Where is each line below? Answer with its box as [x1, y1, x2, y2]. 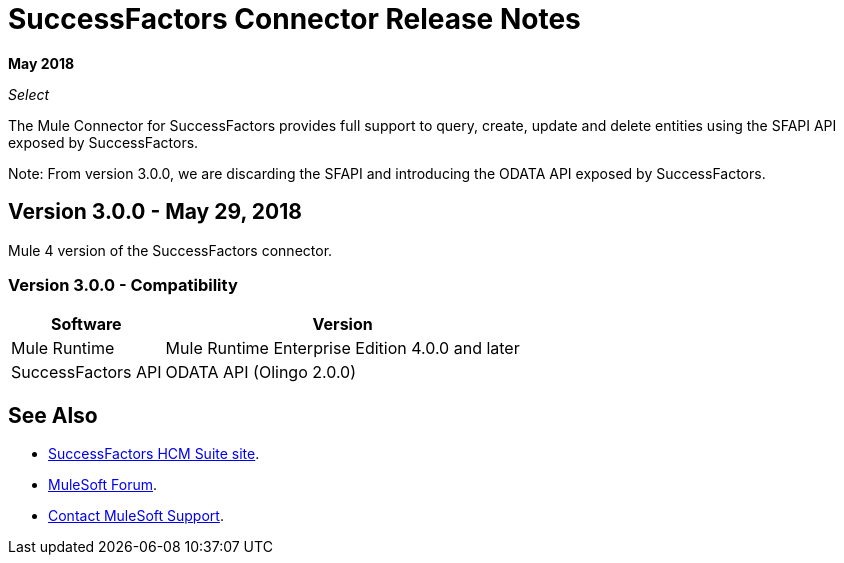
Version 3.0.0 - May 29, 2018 [8, 199, 302, 225]
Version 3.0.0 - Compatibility [8, 274, 238, 295]
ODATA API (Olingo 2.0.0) [165, 362, 357, 383]
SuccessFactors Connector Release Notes [8, 2, 581, 36]
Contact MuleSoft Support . [48, 507, 224, 525]
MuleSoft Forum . [48, 476, 158, 494]
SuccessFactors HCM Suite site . [48, 445, 260, 463]
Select [8, 85, 50, 103]
